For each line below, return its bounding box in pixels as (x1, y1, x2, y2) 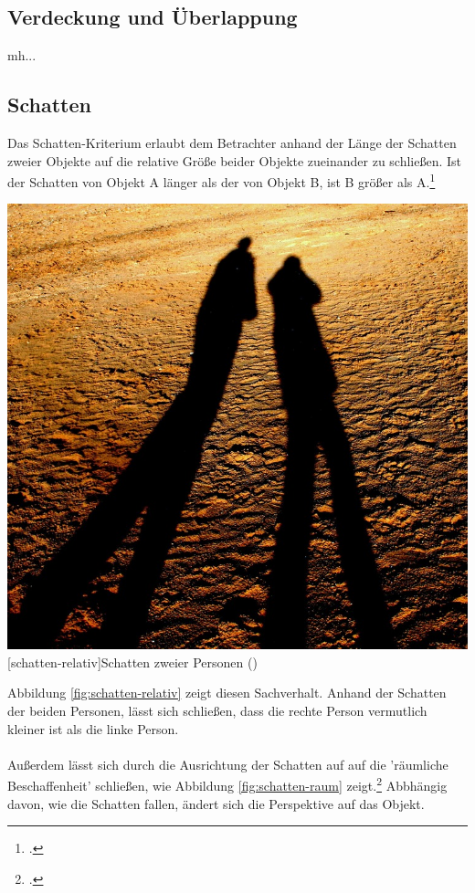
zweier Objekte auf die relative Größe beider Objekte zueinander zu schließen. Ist (7, 151, 462, 170)
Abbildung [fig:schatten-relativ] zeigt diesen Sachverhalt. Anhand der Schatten (7, 683, 447, 702)
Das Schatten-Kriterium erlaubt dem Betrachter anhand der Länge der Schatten (7, 133, 457, 152)
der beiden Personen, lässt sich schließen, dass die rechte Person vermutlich (7, 700, 427, 720)
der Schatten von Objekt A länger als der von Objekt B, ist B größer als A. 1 (7, 170, 436, 191)
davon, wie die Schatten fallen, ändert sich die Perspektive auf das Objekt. (7, 793, 425, 813)
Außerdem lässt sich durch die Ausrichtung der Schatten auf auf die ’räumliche (7, 754, 449, 773)
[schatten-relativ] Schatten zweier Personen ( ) (7, 652, 258, 671)
